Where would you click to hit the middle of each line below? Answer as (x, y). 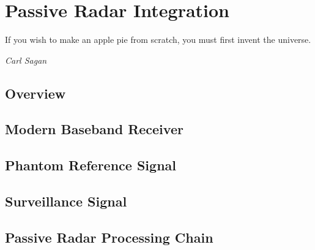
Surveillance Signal (66, 201)
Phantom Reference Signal (91, 165)
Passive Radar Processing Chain (109, 237)
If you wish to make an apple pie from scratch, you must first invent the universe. (158, 40)
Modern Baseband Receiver (94, 129)
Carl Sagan (26, 60)
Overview (35, 93)
